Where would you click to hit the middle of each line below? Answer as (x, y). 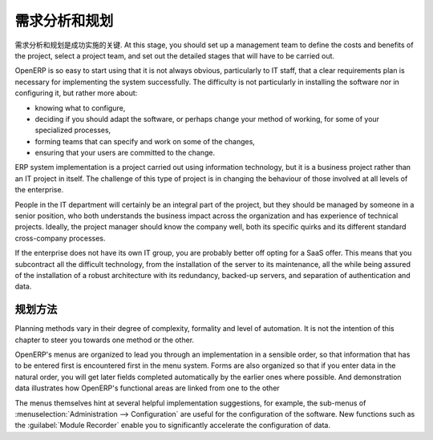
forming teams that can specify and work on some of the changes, (145, 141)
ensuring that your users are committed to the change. (125, 153)
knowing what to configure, (80, 107)
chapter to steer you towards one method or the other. (105, 340)
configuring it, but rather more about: (76, 93)
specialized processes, (73, 130)
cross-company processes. (60, 238)
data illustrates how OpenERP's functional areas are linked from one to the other (147, 388)
